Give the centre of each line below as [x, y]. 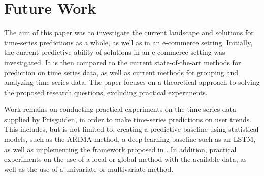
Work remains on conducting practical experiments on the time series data [120, 109]
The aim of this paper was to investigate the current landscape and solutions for [129, 32]
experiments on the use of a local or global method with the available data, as [125, 159]
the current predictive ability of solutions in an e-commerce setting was [115, 52]
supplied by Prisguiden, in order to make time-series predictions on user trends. [128, 119]
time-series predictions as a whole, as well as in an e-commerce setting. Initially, [128, 42]
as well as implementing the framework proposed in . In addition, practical [120, 149]
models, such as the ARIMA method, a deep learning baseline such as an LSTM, [130, 139]
